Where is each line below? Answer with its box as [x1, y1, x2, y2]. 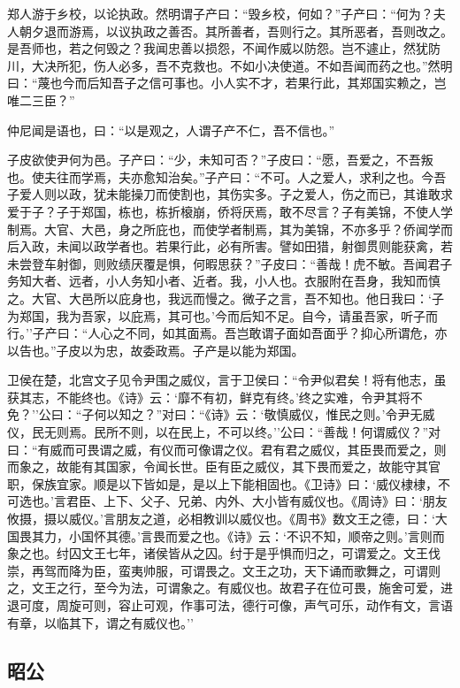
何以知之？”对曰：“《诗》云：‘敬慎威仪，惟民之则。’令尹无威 [94, 405, 435, 424]
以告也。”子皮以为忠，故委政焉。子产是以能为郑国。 [7, 340, 304, 359]
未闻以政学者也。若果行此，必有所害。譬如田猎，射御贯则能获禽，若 [56, 237, 453, 256]
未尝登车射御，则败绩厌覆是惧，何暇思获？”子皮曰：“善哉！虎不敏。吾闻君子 [7, 254, 453, 272]
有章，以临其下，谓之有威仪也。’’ [7, 613, 194, 631]
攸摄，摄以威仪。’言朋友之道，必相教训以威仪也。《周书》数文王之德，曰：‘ [7, 509, 435, 528]
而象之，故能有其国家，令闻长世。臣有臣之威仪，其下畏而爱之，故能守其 [7, 457, 428, 476]
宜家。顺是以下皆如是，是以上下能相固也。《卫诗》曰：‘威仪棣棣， [56, 474, 438, 493]
